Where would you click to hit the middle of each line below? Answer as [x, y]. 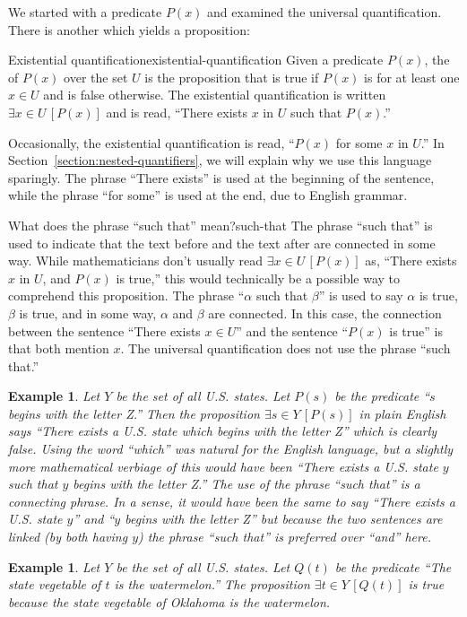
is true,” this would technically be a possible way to [258, 278]
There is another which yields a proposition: [129, 29]
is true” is [416, 330]
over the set [96, 77]
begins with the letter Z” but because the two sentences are [284, 519]
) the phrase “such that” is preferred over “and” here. [285, 537]
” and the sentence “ [292, 330]
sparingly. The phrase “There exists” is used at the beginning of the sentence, [221, 177]
